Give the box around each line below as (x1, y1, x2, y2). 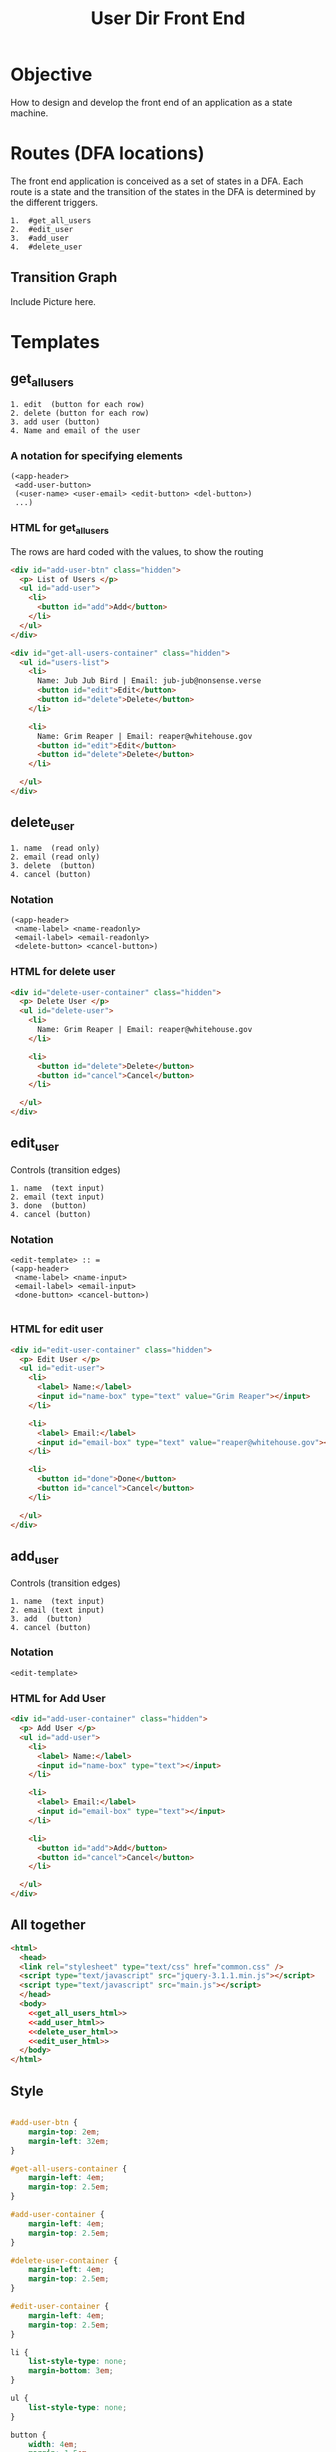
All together (10, 1917, 87, 1934)
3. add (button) (10, 1613, 83, 1624)
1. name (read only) (10, 843, 101, 853)
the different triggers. (10, 196, 98, 208)
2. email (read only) (10, 852, 101, 862)
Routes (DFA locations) (10, 142, 205, 165)
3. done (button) (10, 1201, 87, 1211)
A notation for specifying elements (10, 448, 183, 462)
